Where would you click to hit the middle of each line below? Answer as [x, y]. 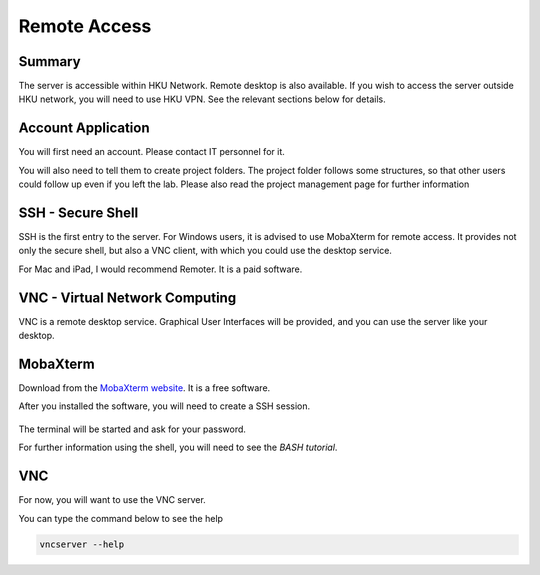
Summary [49, 61]
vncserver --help [82, 544]
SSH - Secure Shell [78, 212]
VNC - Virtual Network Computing [127, 297]
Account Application [84, 128]
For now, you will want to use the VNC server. [112, 500]
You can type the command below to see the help [121, 518]
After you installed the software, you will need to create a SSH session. [164, 406]
